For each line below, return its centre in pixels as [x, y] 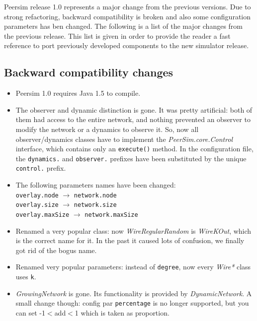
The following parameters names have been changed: [96, 185]
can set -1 [30, 313]
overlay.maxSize [43, 215]
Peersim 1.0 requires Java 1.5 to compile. [78, 93]
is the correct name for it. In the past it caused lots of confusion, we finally [130, 240]
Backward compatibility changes [89, 72]
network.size [95, 205]
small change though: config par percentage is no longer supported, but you [132, 303]
